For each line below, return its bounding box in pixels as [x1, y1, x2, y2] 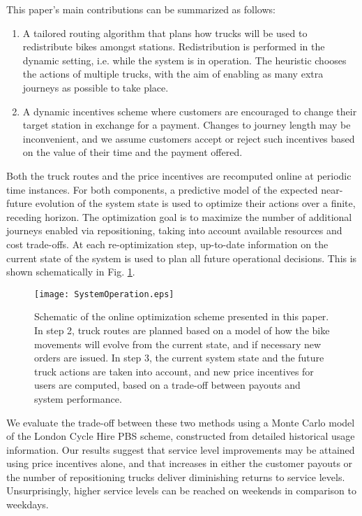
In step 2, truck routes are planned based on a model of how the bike [34, 322, 330, 337]
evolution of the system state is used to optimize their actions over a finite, [35, 196, 356, 210]
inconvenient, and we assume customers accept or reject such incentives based [22, 131, 355, 145]
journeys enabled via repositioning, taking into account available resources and [6, 223, 342, 238]
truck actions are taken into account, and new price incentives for [34, 364, 314, 378]
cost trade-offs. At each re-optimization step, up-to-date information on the [6, 236, 329, 251]
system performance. [34, 391, 122, 406]
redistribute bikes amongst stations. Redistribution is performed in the [22, 39, 325, 54]
